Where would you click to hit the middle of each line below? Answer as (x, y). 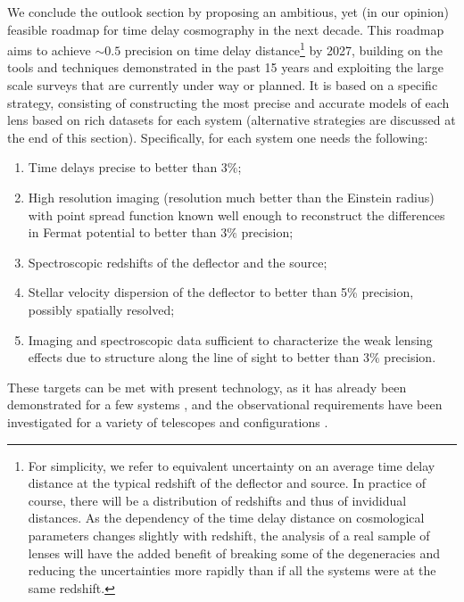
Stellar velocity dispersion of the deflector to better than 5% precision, (221, 292)
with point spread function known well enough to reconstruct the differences (236, 214)
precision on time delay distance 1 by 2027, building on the (283, 49)
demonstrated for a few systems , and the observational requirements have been (225, 404)
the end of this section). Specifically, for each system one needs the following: (218, 137)
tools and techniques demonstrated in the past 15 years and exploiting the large (225, 67)
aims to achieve (49, 49)
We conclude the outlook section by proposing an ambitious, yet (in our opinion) (228, 12)
